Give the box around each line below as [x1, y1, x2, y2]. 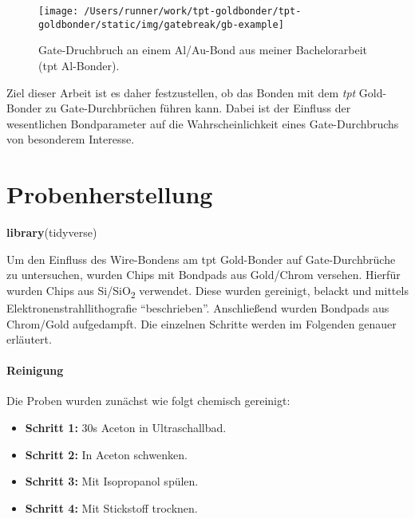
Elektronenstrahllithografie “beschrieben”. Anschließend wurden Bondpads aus [6, 299, 389, 316]
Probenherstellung [6, 178, 213, 210]
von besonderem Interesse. [6, 131, 135, 147]
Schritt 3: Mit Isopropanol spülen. [25, 473, 199, 490]
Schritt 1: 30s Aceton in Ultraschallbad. [25, 419, 227, 436]
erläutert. [6, 331, 52, 348]
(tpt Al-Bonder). [38, 57, 120, 73]
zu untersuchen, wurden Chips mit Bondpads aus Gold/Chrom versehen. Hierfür [6, 266, 401, 283]
